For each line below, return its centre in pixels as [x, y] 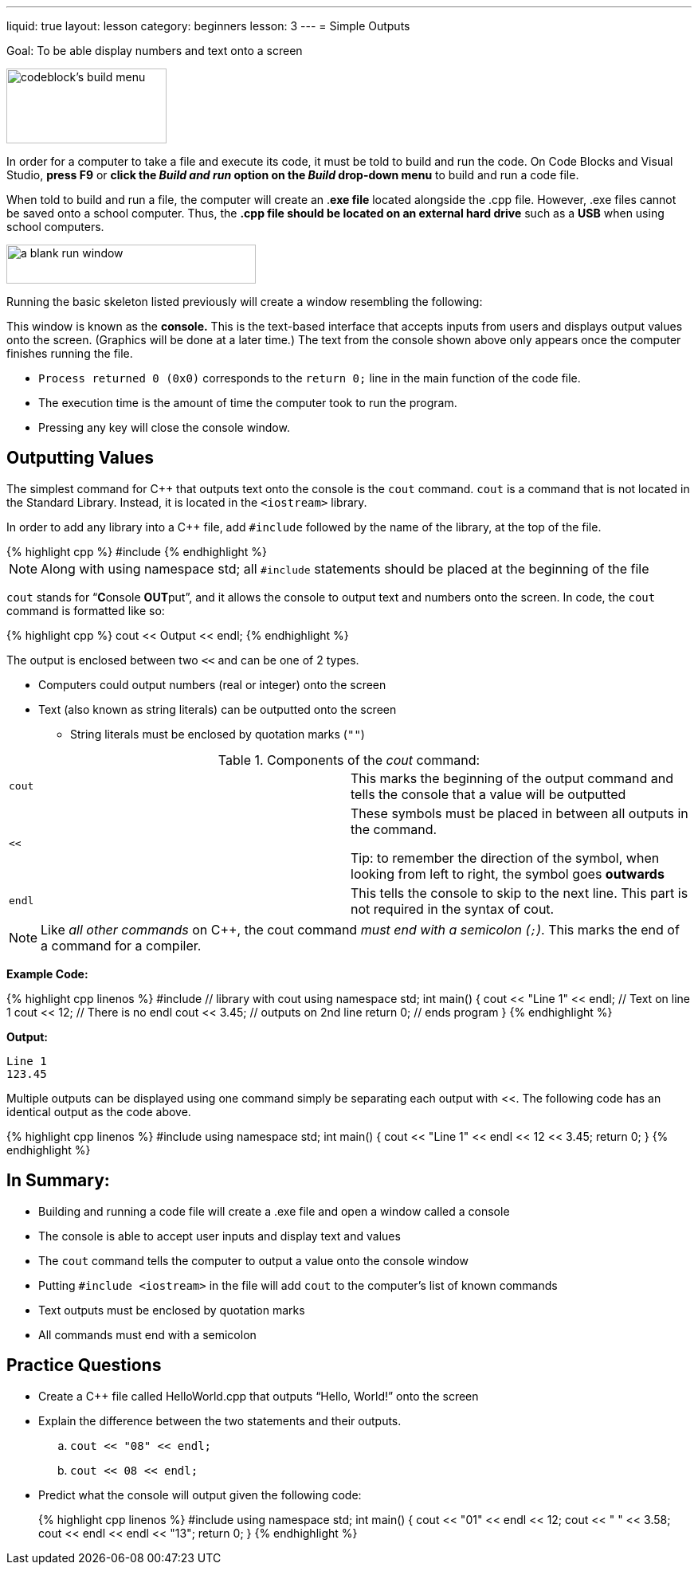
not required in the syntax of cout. [453, 909]
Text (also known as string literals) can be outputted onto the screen [218, 709]
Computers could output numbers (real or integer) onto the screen [212, 684]
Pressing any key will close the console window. [164, 427]
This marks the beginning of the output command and [512, 778]
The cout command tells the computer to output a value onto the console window [253, 1260]
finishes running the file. [70, 353]
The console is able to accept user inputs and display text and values [220, 1236]
